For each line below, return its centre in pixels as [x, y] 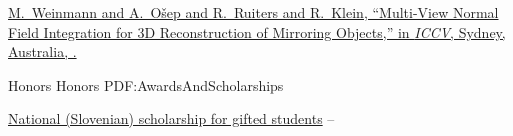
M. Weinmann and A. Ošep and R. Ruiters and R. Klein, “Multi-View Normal [253, 12]
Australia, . [42, 51]
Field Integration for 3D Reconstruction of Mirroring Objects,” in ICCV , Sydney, [257, 31]
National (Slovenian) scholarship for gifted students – [171, 118]
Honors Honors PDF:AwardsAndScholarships [146, 84]
